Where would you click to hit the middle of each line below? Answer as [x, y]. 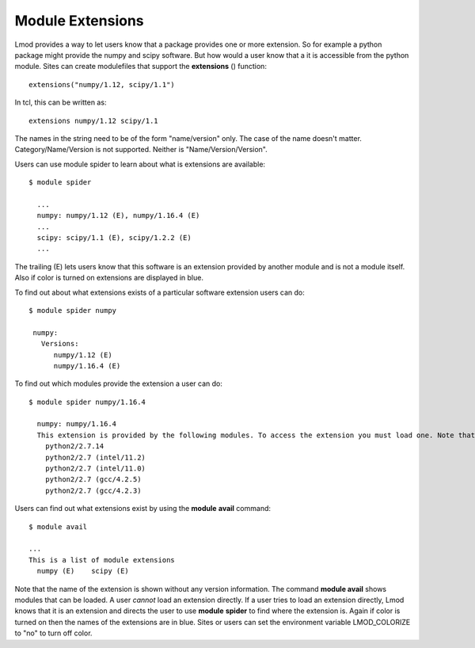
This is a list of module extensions [102, 560]
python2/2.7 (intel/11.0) [95, 469]
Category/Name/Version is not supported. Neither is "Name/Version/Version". [141, 150]
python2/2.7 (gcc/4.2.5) [93, 480]
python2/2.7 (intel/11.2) [95, 457]
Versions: [60, 344]
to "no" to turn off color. [53, 633]
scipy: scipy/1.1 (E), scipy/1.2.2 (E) [114, 238]
